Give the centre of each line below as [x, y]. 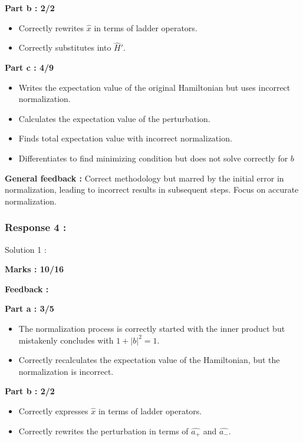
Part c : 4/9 [29, 67]
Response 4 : [36, 227]
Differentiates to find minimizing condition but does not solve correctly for [153, 158]
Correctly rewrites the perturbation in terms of [103, 431]
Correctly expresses [53, 410]
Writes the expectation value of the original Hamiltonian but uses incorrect [154, 87]
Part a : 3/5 [29, 309]
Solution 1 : [26, 249]
